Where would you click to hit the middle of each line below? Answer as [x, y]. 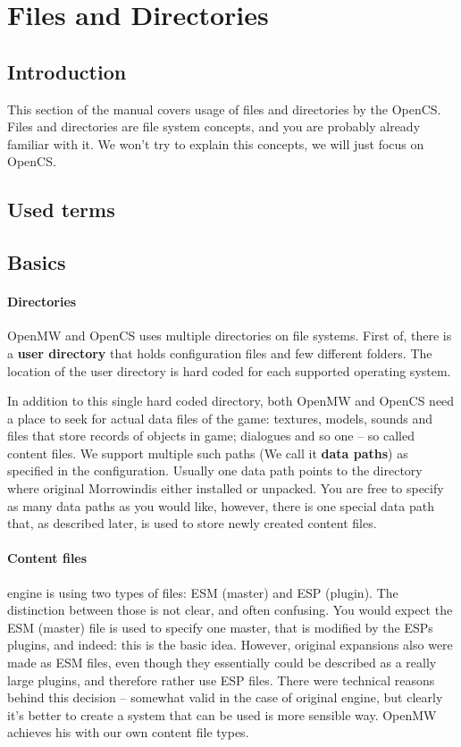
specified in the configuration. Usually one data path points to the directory [215, 470]
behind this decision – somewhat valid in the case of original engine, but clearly [225, 697]
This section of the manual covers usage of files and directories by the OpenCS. [224, 109]
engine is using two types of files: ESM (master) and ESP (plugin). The [203, 592]
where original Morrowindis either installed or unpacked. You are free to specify [226, 488]
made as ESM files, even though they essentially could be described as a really [222, 663]
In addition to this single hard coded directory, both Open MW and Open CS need [231, 401]
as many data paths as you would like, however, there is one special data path [221, 505]
